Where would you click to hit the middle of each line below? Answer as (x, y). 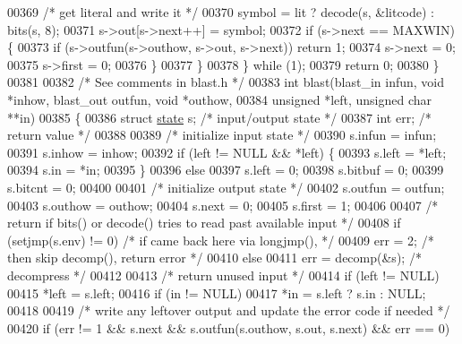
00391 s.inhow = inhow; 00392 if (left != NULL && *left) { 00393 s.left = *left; (227, 152)
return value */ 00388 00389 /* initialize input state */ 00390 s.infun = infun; (222, 135)
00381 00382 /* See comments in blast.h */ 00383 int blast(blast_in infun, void (226, 82)
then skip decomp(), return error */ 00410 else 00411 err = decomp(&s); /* (214, 258)
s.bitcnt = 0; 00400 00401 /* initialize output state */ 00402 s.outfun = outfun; (226, 187)
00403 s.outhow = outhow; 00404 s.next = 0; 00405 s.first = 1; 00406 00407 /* (223, 205)
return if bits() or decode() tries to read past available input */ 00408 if (204, 223)
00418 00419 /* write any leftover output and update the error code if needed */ (229, 310)
